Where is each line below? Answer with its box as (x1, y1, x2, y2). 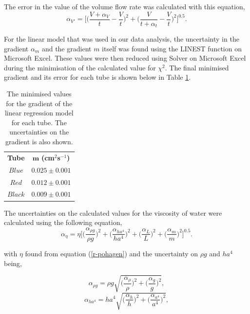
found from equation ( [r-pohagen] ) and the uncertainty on (25, 248, 198, 259)
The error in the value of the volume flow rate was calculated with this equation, (4, 1, 245, 11)
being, (4, 258, 22, 268)
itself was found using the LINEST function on (102, 43, 242, 53)
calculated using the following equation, (4, 217, 122, 227)
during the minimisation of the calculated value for (4, 62, 156, 72)
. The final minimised (165, 62, 229, 72)
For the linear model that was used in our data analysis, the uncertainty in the (4, 34, 239, 44)
